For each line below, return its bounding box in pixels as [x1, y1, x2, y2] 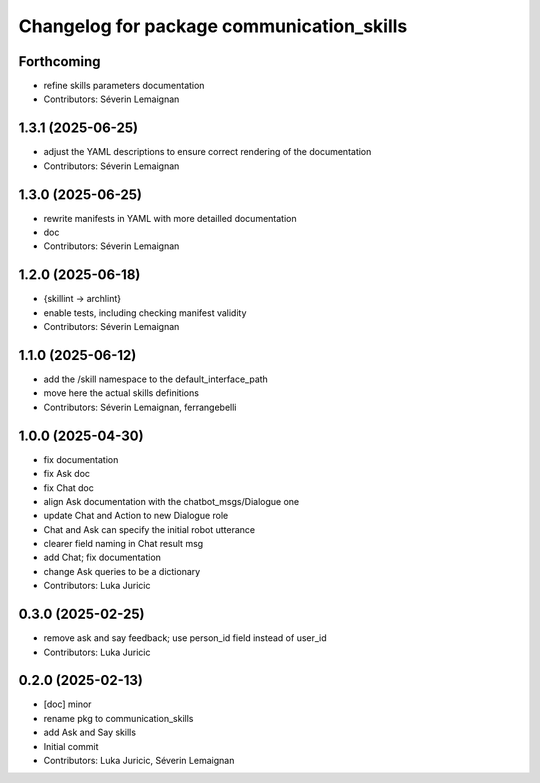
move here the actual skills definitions [43, 387, 200, 399]
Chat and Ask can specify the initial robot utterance [43, 523, 256, 535]
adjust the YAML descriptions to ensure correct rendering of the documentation [43, 146, 372, 158]
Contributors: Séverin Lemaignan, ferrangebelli [43, 401, 237, 413]
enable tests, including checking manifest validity [43, 306, 247, 319]
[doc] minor [43, 698, 92, 710]
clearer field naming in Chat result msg [43, 538, 204, 550]
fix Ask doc [43, 468, 90, 480]
